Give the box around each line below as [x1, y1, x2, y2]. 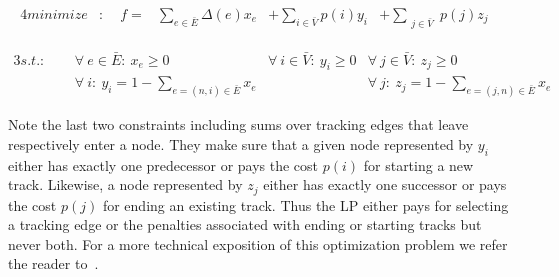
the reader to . [8, 253, 99, 274]
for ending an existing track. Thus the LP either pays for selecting [102, 194, 509, 215]
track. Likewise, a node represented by [8, 174, 243, 195]
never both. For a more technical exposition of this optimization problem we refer [8, 233, 508, 254]
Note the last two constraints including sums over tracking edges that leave [8, 114, 469, 135]
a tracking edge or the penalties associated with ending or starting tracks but [8, 214, 482, 235]
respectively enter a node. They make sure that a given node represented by [8, 133, 474, 154]
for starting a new [363, 154, 474, 175]
